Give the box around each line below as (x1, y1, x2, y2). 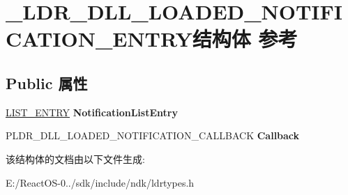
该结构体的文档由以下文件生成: (6, 151, 145, 166)
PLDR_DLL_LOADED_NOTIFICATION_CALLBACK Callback (6, 128, 300, 143)
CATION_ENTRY (6, 24, 192, 53)
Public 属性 (6, 72, 88, 93)
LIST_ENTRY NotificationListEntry (6, 104, 178, 119)
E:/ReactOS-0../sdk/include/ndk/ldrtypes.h (6, 175, 195, 189)
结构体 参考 (192, 24, 298, 53)
